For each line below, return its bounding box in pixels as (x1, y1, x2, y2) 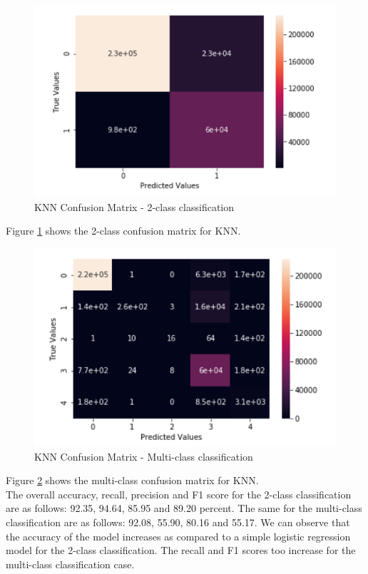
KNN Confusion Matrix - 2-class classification (34, 199, 235, 214)
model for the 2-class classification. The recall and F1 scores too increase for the (6, 543, 356, 558)
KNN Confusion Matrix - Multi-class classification (34, 449, 253, 463)
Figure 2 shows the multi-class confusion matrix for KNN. (6, 473, 259, 488)
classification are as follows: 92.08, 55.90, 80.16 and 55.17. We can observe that (6, 515, 350, 529)
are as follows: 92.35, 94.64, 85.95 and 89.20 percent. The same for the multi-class (6, 501, 362, 516)
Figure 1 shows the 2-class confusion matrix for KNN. (6, 223, 241, 238)
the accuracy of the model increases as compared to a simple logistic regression (6, 528, 351, 543)
